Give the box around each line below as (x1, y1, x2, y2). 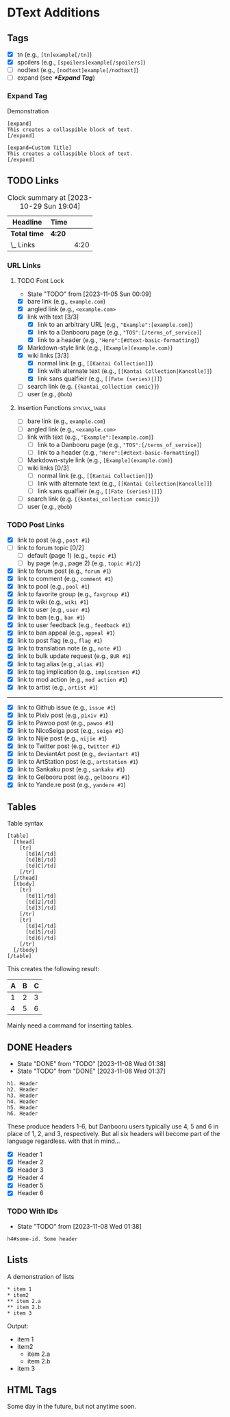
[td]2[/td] (25, 898, 57, 906)
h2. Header (7, 1087, 38, 1093)
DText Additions (7, 5, 101, 21)
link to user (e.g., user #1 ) (16, 606, 90, 614)
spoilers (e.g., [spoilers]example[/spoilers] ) (16, 58, 146, 67)
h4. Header (7, 1098, 38, 1105)
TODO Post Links (7, 520, 65, 530)
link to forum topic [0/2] (16, 543, 84, 552)
